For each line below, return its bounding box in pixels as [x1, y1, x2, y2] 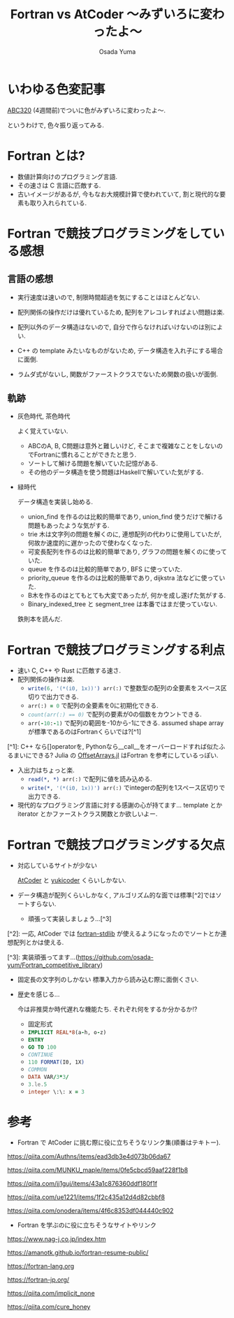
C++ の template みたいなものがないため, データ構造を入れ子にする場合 [17, 346, 224, 354]
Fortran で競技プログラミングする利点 [7, 642, 226, 658]
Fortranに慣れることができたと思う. [34, 450, 137, 459]
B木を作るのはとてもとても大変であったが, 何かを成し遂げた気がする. [27, 592, 226, 600]
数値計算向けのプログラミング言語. [17, 172, 117, 180]
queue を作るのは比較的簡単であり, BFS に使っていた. [27, 565, 183, 573]
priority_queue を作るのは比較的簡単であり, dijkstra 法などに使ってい [27, 574, 226, 582]
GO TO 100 [27, 1044, 57, 1051]
